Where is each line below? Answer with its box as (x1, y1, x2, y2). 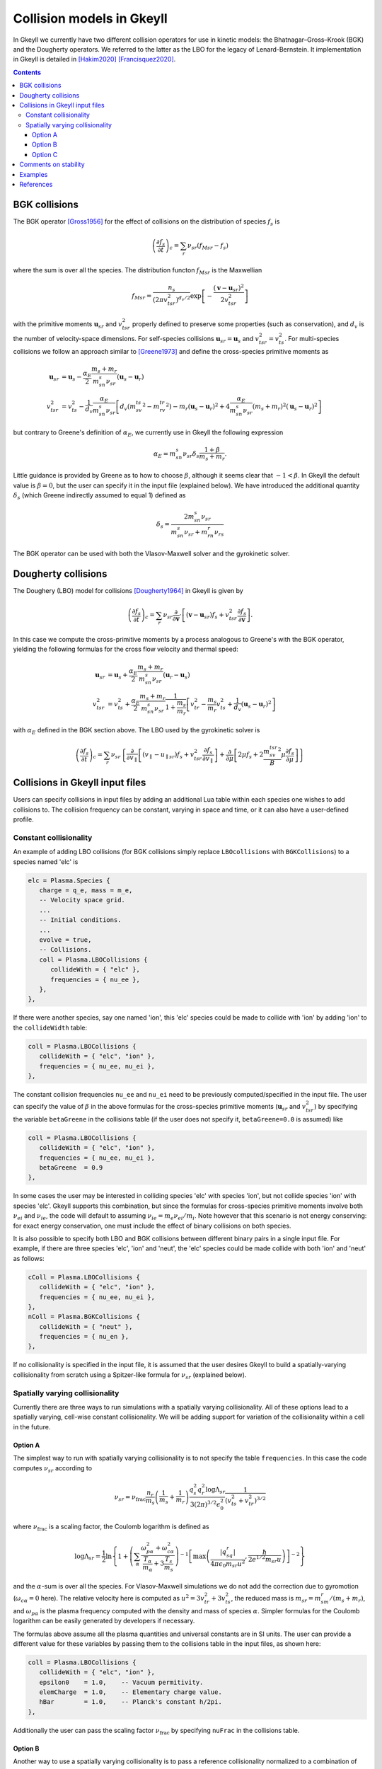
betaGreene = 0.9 (39, 1164, 103, 1172)
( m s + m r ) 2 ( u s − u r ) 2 (252, 401, 318, 412)
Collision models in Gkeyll (13, 11, 168, 26)
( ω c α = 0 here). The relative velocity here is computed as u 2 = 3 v (13, 1593, 205, 1604)
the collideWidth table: (13, 1023, 88, 1032)
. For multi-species (284, 335, 340, 343)
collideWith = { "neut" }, (39, 1323, 133, 1330)
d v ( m (120, 402, 137, 412)
